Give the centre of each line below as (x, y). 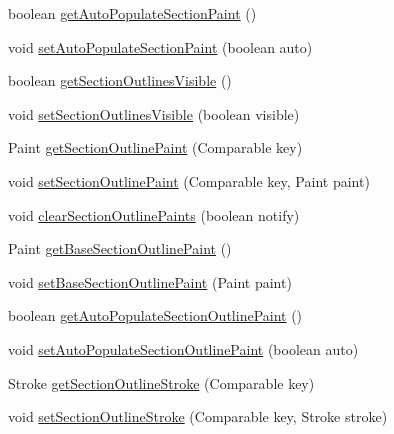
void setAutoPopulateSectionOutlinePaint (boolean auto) (183, 348)
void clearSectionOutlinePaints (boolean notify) (154, 214)
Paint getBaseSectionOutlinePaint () (120, 248)
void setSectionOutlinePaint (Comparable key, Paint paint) (189, 180)
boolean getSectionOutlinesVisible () (120, 80)
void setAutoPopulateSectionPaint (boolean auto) (160, 46)
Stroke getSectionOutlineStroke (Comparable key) (161, 382)
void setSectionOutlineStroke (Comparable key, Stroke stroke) (198, 416)
